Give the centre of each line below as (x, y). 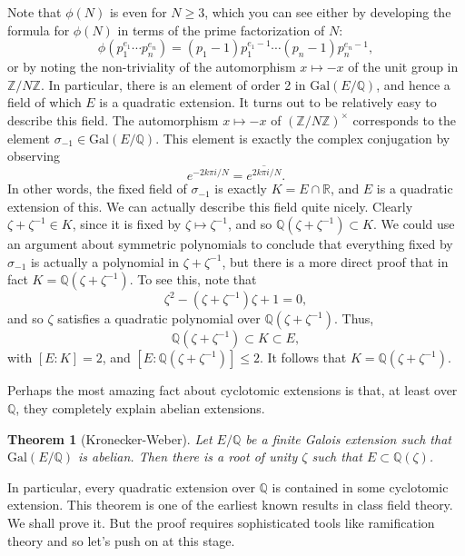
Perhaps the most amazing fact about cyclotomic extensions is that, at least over (232, 390)
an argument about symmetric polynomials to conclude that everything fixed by (230, 244)
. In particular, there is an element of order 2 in (173, 84)
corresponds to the (404, 119)
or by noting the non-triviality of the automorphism (152, 67)
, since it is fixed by (127, 224)
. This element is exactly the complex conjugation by (303, 138)
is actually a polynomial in (105, 261)
